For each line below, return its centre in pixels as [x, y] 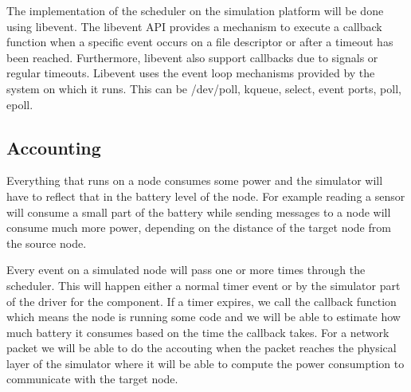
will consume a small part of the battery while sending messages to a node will [199, 212]
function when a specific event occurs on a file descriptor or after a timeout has [200, 42]
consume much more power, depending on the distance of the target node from [199, 227]
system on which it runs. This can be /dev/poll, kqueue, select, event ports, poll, [204, 88]
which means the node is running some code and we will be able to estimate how [204, 317]
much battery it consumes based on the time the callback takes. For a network [198, 332]
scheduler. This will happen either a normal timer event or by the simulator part [204, 285]
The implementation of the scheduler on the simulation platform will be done [195, 10]
